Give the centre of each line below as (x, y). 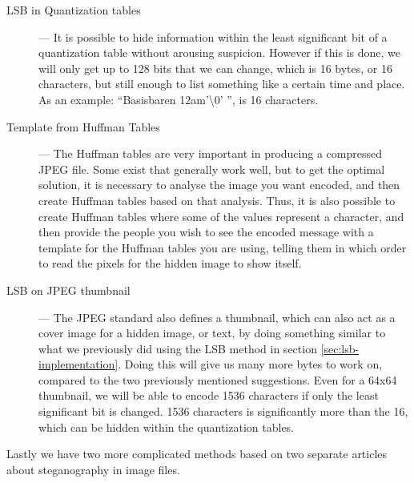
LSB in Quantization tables (74, 10)
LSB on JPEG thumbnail (68, 290)
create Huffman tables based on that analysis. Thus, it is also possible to (217, 200)
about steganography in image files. (93, 469)
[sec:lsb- (340, 348)
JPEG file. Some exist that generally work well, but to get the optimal (212, 169)
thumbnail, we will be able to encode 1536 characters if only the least (209, 395)
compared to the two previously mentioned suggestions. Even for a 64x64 (218, 379)
